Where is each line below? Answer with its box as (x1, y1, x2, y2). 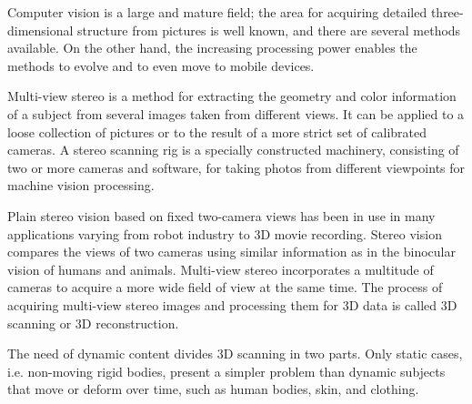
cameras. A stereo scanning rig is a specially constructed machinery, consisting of (7, 140, 459, 159)
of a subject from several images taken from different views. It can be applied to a (7, 104, 465, 123)
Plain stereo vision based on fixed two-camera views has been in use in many (7, 206, 436, 225)
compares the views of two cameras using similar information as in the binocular (7, 242, 456, 261)
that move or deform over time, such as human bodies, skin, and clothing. (7, 379, 419, 399)
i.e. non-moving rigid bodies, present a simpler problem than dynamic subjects (7, 361, 446, 380)
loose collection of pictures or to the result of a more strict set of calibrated (7, 122, 427, 141)
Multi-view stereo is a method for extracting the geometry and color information (7, 86, 457, 106)
